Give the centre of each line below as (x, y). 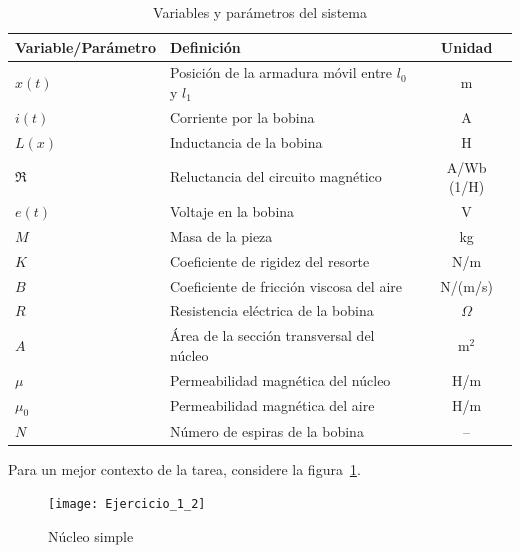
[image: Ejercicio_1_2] (127, 504)
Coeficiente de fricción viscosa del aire (286, 285)
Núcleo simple (91, 535)
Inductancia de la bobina (246, 141)
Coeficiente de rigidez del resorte (270, 260)
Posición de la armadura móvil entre (281, 72)
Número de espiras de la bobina (267, 430)
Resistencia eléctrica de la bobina (272, 310)
